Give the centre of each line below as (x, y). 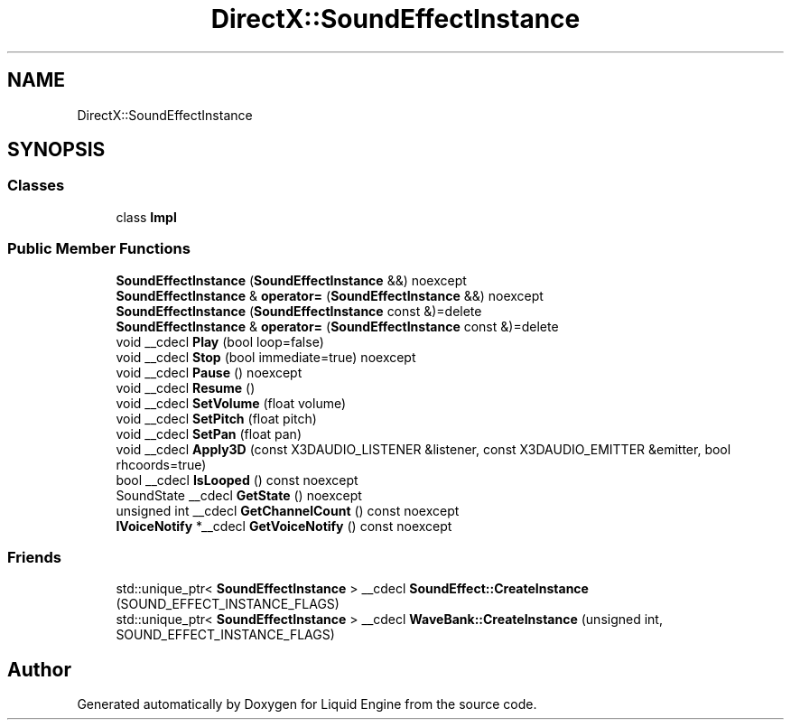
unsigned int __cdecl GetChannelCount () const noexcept (288, 510)
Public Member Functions (99, 249)
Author (39, 669)
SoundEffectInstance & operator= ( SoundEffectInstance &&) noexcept (330, 295)
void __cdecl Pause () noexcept (209, 372)
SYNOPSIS (56, 150)
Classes (36, 186)
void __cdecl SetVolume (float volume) (231, 403)
